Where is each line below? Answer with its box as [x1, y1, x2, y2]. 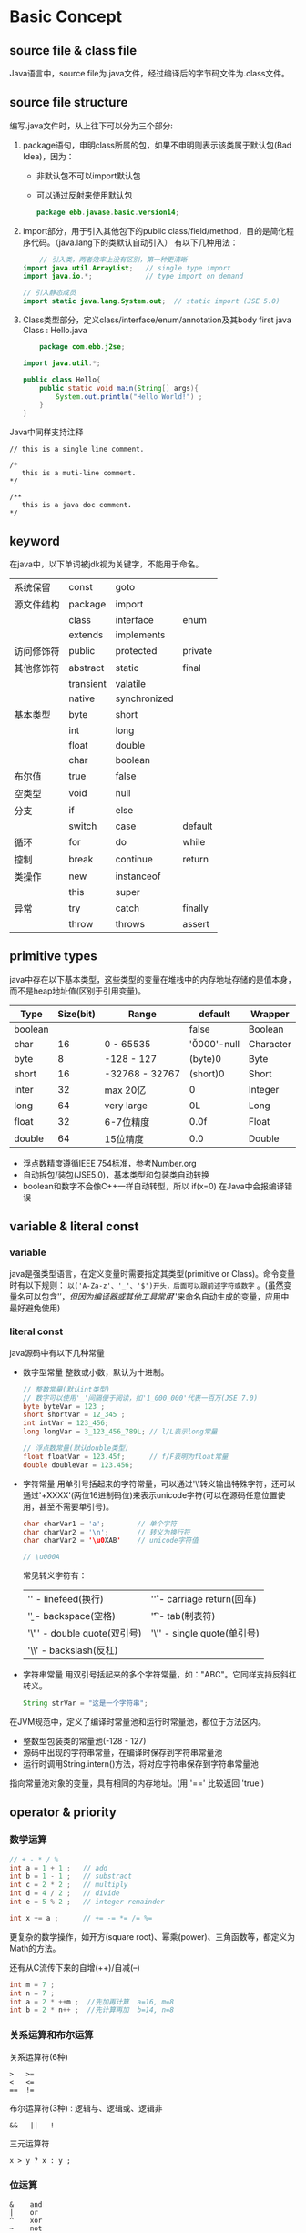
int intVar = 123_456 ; [22, 1419, 109, 1428]
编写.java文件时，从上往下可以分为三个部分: [9, 120, 173, 131]
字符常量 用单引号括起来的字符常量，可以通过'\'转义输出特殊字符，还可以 [22, 1478, 296, 1489]
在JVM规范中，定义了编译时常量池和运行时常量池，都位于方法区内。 [9, 1717, 267, 1728]
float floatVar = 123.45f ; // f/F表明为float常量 [22, 1452, 229, 1461]
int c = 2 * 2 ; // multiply [9, 1881, 128, 1890]
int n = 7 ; [9, 1988, 55, 1998]
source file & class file [9, 43, 138, 58]
